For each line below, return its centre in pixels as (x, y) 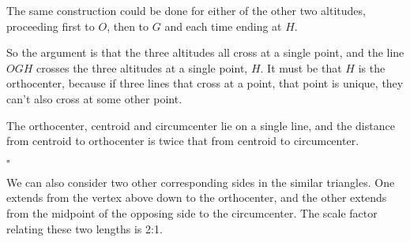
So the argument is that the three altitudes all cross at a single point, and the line (205, 52)
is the (372, 67)
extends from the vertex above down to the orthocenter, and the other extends (197, 197)
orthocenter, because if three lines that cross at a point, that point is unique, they (205, 83)
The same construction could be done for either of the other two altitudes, (186, 10)
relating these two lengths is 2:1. (85, 228)
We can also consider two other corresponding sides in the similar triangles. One (201, 182)
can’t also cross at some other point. (94, 98)
